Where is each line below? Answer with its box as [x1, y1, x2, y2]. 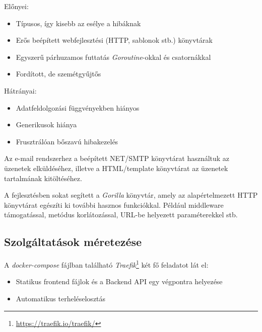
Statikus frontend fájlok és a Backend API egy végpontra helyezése [16, 276, 223, 287]
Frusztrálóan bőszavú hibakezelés [16, 136, 118, 146]
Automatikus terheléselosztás [16, 293, 106, 303]
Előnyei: [4, 1, 29, 11]
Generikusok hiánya [16, 119, 77, 130]
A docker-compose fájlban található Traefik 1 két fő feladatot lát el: [4, 258, 209, 270]
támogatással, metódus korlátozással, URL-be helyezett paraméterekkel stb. [4, 209, 238, 220]
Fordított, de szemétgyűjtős [16, 68, 101, 79]
